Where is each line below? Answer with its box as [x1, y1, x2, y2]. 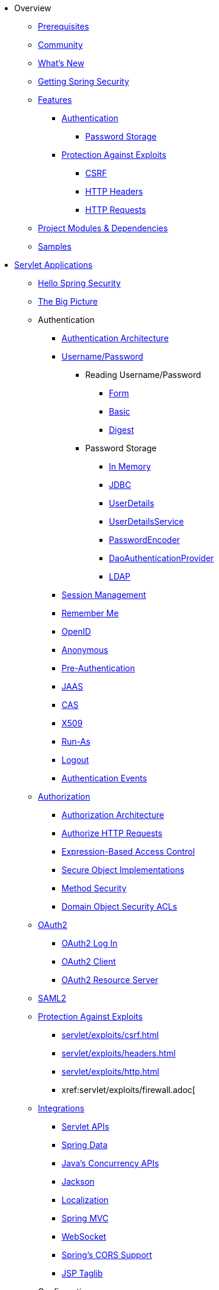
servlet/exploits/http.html [62, 1066, 159, 1076]
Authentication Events [62, 773, 147, 783]
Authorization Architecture [62, 810, 165, 820]
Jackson [62, 1176, 95, 1186]
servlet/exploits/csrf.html [62, 1030, 159, 1040]
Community [38, 40, 83, 50]
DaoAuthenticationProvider [109, 553, 214, 563]
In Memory [109, 461, 151, 471]
